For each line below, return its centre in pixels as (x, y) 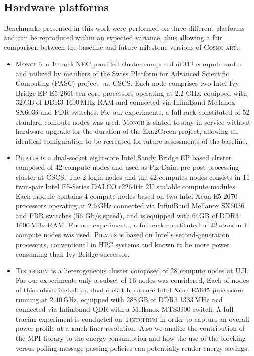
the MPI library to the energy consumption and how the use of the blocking (130, 338)
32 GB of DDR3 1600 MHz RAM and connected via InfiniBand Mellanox (125, 102)
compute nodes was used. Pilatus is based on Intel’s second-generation (123, 235)
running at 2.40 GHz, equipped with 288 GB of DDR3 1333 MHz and (119, 299)
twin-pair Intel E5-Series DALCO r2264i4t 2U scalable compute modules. (126, 186)
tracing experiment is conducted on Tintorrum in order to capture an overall (132, 318)
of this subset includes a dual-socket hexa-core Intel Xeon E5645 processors (129, 290)
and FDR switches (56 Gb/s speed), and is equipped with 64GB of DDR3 (127, 215)
